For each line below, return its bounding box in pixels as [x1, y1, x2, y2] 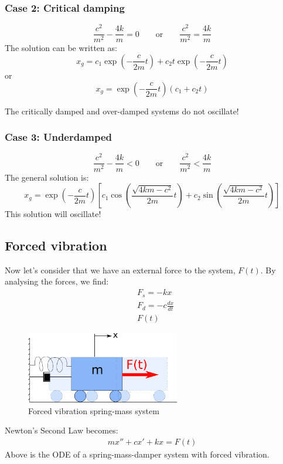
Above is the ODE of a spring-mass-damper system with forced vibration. [5, 448, 270, 460]
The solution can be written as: [5, 42, 117, 54]
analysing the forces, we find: [5, 275, 109, 287]
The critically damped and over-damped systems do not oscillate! [5, 104, 239, 117]
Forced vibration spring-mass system [28, 404, 159, 416]
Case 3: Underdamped [5, 130, 112, 144]
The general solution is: [5, 171, 89, 183]
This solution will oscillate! [5, 208, 101, 220]
